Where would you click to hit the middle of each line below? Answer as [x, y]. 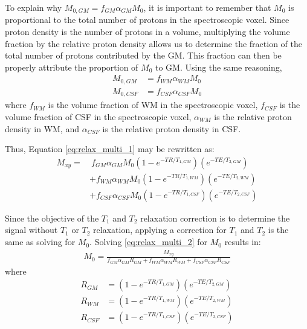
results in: [243, 242]
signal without [31, 230]
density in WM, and [42, 128]
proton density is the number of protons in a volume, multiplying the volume [147, 32]
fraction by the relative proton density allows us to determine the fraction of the [153, 43]
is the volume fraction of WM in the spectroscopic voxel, [153, 105]
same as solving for [40, 242]
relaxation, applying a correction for [160, 230]
